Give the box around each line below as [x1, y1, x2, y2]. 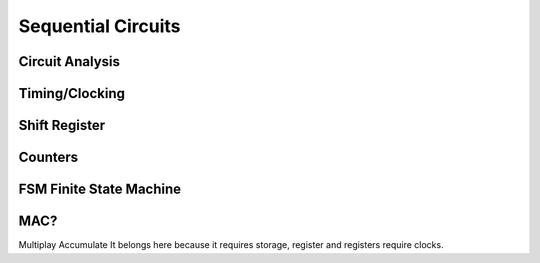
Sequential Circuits [18, 15, 181, 37]
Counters [18, 149, 79, 166]
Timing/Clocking [18, 85, 125, 102]
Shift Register [18, 117, 106, 134]
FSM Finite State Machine [18, 181, 182, 198]
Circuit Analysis [18, 53, 120, 70]
